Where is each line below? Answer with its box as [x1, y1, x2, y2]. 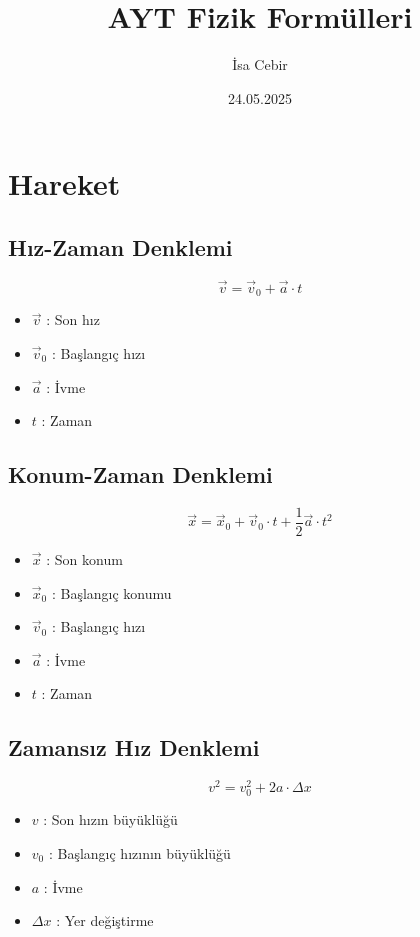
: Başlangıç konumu [51, 582, 172, 603]
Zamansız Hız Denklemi [8, 732, 260, 763]
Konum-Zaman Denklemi [8, 459, 273, 490]
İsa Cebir [232, 54, 288, 75]
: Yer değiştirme [56, 910, 154, 931]
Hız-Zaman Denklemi [8, 231, 233, 262]
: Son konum [46, 549, 123, 570]
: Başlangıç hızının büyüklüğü [48, 843, 231, 864]
